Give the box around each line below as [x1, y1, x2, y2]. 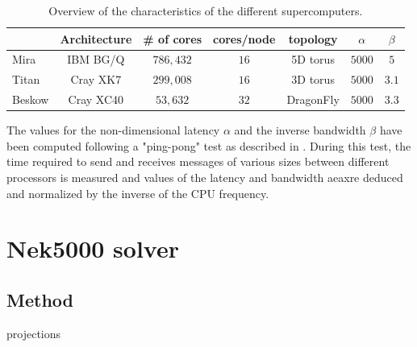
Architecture [60, 30, 132, 47]
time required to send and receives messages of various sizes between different [6, 153, 390, 170]
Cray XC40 [68, 91, 124, 108]
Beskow [12, 91, 49, 108]
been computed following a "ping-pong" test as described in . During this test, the [6, 137, 411, 154]
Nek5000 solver [6, 232, 179, 265]
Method [6, 287, 73, 312]
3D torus [291, 71, 335, 88]
